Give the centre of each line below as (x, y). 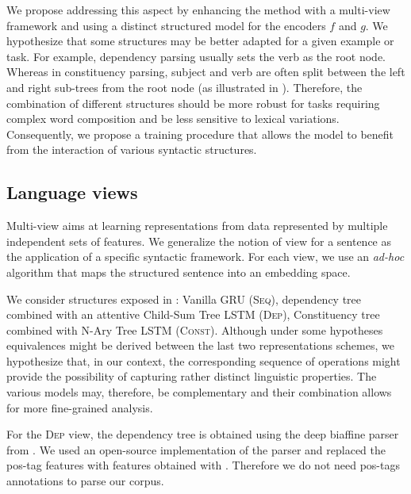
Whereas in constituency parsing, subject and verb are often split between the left (206, 72)
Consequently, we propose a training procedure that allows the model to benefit (200, 134)
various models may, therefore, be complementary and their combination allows (199, 392)
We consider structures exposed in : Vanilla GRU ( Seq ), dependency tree (184, 299)
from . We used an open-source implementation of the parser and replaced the (196, 449)
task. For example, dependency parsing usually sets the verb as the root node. (196, 56)
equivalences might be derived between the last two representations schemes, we (200, 345)
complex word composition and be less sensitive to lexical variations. (173, 119)
